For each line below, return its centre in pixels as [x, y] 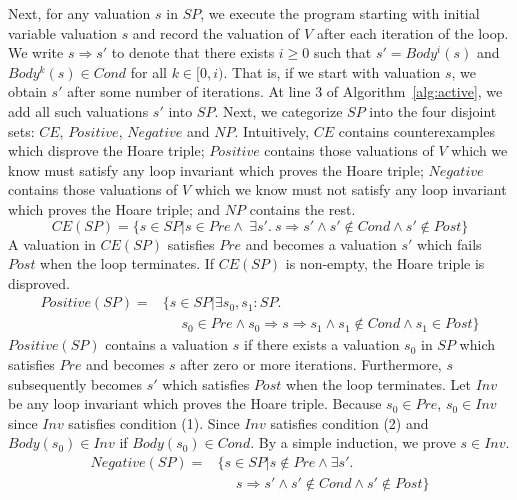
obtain [27, 91]
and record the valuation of [216, 32]
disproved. [39, 282]
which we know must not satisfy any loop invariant [350, 189]
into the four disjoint [433, 110]
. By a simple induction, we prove [353, 442]
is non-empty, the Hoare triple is [385, 263]
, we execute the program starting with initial [340, 13]
